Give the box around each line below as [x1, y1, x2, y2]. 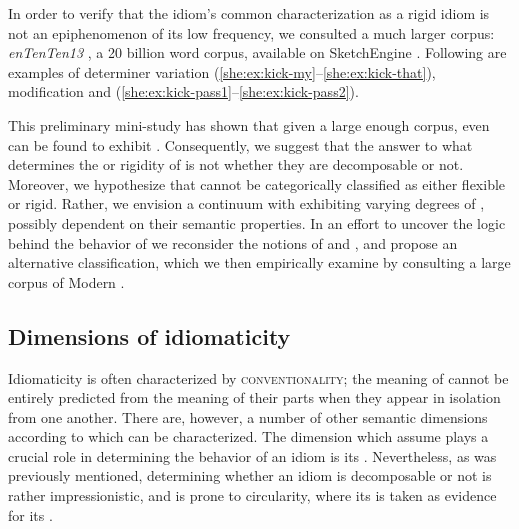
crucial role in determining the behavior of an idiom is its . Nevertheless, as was [8, 445, 497, 466]
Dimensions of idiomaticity [8, 320, 291, 351]
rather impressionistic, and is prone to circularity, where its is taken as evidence [8, 485, 497, 506]
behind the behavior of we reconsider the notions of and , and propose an [8, 232, 458, 253]
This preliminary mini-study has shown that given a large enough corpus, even [8, 114, 490, 135]
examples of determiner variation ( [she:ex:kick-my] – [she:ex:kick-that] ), [8, 61, 436, 82]
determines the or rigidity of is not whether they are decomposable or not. [8, 154, 464, 175]
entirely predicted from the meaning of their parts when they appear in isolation [8, 387, 501, 408]
